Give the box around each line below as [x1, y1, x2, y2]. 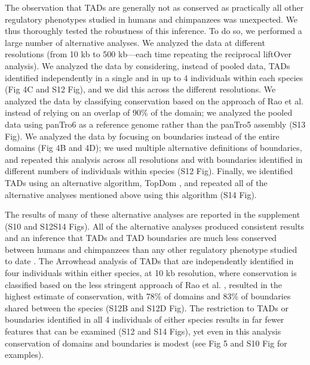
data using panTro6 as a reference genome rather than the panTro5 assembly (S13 [5, 117, 306, 130]
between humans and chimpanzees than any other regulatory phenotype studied [5, 243, 297, 255]
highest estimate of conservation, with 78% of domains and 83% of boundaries [5, 290, 291, 302]
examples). [5, 348, 44, 361]
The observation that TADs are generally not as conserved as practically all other [5, 1, 304, 13]
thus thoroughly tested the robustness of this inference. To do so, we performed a [5, 24, 302, 37]
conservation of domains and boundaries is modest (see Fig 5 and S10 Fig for [5, 336, 287, 349]
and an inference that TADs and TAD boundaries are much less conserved [5, 231, 277, 244]
